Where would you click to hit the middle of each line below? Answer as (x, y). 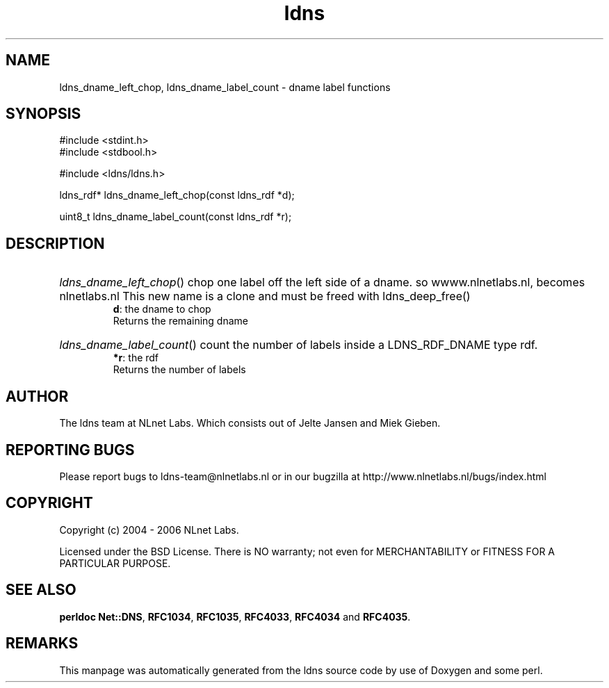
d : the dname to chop (162, 309)
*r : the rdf (136, 358)
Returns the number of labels (179, 370)
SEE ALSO (41, 590)
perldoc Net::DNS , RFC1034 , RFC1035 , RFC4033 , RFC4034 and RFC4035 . (235, 616)
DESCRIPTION (55, 243)
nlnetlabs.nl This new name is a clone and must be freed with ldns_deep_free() (265, 296)
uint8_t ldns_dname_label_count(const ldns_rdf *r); (176, 217)
